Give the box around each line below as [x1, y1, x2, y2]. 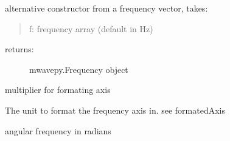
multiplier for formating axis [5, 83, 111, 96]
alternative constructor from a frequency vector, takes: [5, 2, 208, 14]
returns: [5, 43, 34, 55]
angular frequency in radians [5, 124, 111, 137]
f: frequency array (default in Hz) [29, 22, 153, 35]
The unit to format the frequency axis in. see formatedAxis [5, 103, 226, 116]
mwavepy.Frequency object [29, 63, 128, 75]
